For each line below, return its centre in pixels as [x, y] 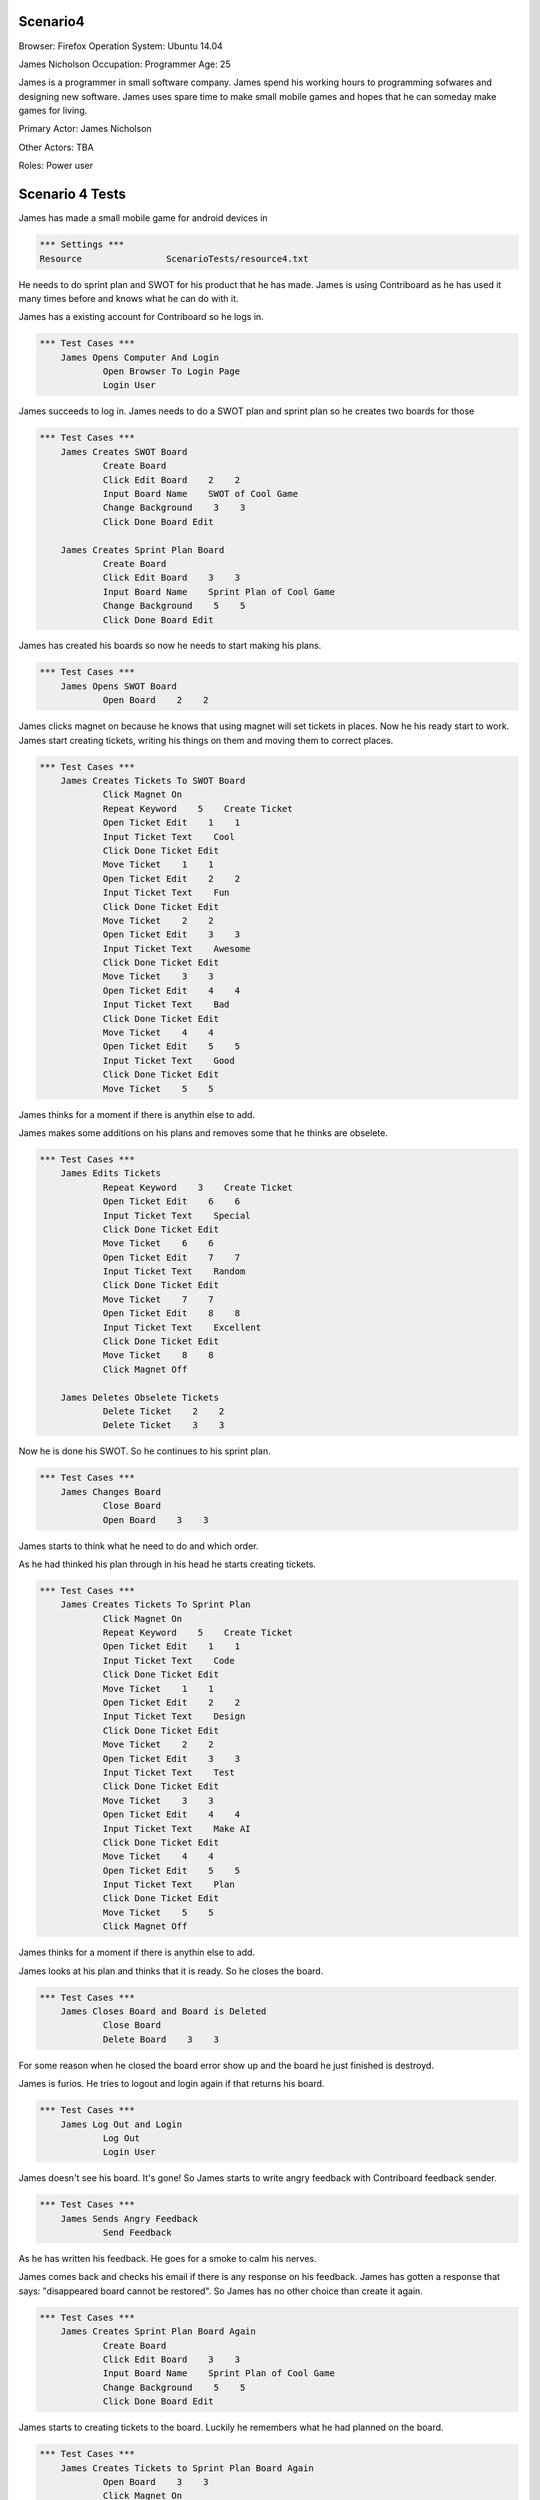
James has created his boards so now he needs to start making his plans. [170, 646]
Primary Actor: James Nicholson [85, 129]
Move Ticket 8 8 [158, 1355]
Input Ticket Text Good [168, 1060]
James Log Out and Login [121, 2124]
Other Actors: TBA [56, 147]
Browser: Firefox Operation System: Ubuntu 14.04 [121, 46]
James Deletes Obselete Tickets [140, 1397]
